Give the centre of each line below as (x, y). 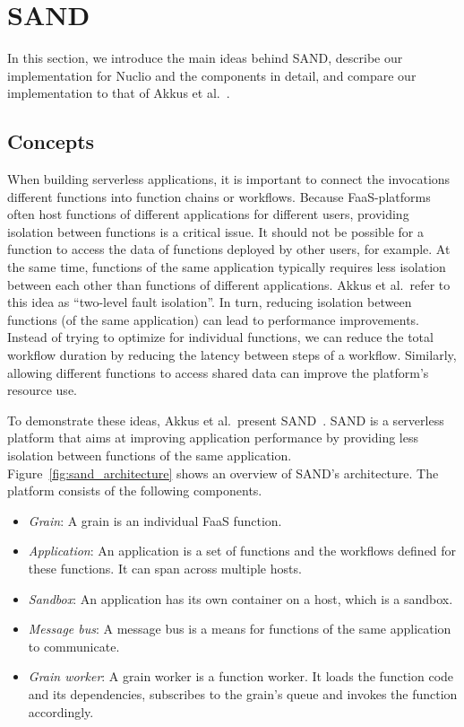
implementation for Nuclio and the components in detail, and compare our (212, 75)
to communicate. (74, 646)
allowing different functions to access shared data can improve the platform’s (218, 372)
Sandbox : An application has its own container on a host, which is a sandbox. (241, 598)
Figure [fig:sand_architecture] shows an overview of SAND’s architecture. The (223, 473)
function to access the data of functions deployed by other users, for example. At (229, 249)
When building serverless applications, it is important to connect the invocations (229, 179)
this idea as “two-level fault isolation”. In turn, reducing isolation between (210, 302)
